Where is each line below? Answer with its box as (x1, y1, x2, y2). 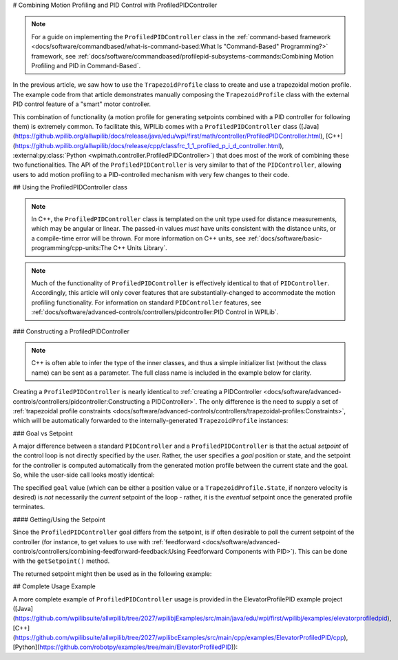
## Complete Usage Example (12, 582, 96, 590)
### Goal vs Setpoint (12, 429, 73, 437)
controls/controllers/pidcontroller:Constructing (12, 397, 145, 406)
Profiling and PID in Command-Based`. (31, 61, 141, 70)
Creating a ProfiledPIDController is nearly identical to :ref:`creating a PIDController (12, 388, 262, 396)
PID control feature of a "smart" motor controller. (12, 100, 151, 108)
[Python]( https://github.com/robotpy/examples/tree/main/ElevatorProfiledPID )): (12, 643, 238, 651)
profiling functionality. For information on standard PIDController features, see (31, 298, 262, 307)
